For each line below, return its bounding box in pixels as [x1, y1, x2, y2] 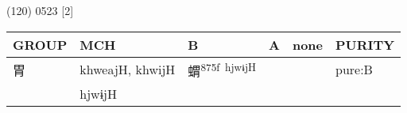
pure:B [335, 60, 373, 79]
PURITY [335, 35, 395, 54]
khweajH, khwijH [79, 60, 176, 79]
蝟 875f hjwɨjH [188, 58, 256, 80]
